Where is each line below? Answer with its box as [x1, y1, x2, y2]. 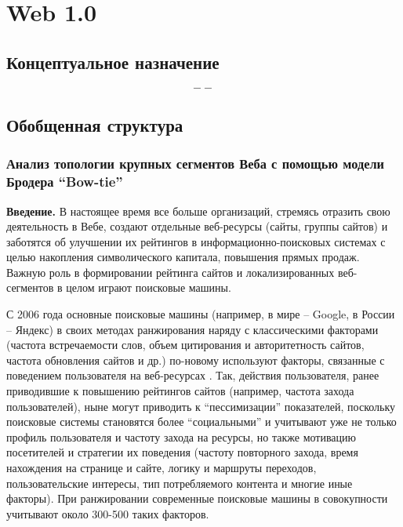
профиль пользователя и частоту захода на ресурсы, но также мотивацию [6, 428, 357, 445]
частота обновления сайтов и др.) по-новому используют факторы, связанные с [6, 351, 385, 368]
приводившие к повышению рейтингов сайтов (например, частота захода [6, 383, 354, 399]
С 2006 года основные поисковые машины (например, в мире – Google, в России [6, 306, 395, 322]
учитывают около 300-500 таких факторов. [6, 505, 209, 522]
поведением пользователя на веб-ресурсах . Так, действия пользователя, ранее [6, 367, 379, 383]
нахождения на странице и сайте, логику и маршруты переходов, [6, 460, 317, 475]
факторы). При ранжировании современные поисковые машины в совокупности [6, 490, 388, 507]
